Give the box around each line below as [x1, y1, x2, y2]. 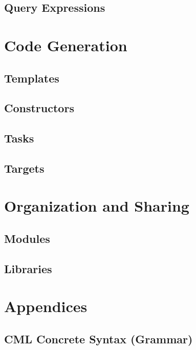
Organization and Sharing [4, 195, 189, 216]
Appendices [4, 296, 88, 317]
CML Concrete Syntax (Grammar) [4, 331, 193, 346]
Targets [4, 160, 45, 176]
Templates [4, 70, 59, 86]
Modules [4, 231, 50, 246]
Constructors [4, 100, 74, 116]
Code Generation [4, 34, 127, 55]
